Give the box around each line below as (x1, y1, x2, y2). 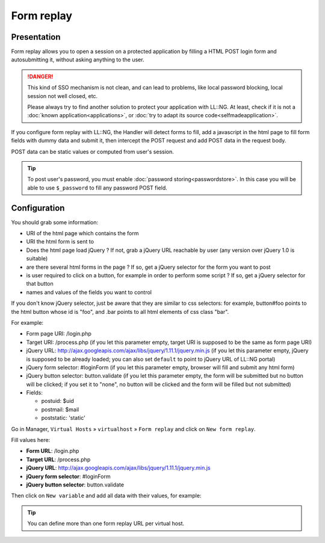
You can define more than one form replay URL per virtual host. (27, 520, 185, 527)
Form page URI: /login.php (26, 330, 91, 337)
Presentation (11, 32, 61, 42)
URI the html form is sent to (26, 238, 94, 245)
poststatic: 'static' (41, 414, 85, 422)
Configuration (11, 203, 65, 213)
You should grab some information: (11, 218, 99, 225)
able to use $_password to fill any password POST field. (27, 184, 168, 191)
